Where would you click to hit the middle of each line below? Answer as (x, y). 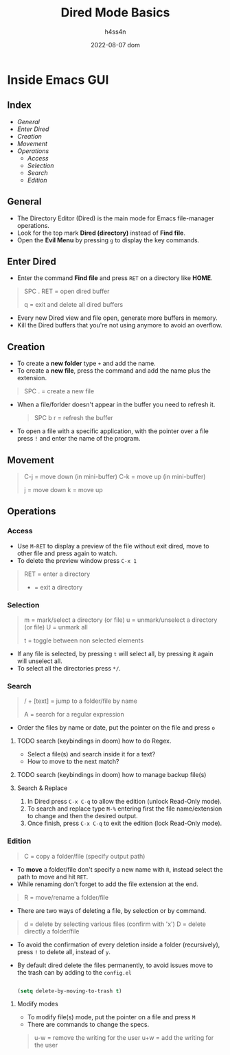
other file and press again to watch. (67, 553)
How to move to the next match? (73, 762)
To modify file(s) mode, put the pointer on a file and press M (111, 1017)
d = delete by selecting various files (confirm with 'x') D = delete (115, 924)
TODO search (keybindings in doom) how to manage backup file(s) (112, 775)
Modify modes (37, 1004)
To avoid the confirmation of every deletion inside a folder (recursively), (118, 944)
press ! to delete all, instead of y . (64, 951)
